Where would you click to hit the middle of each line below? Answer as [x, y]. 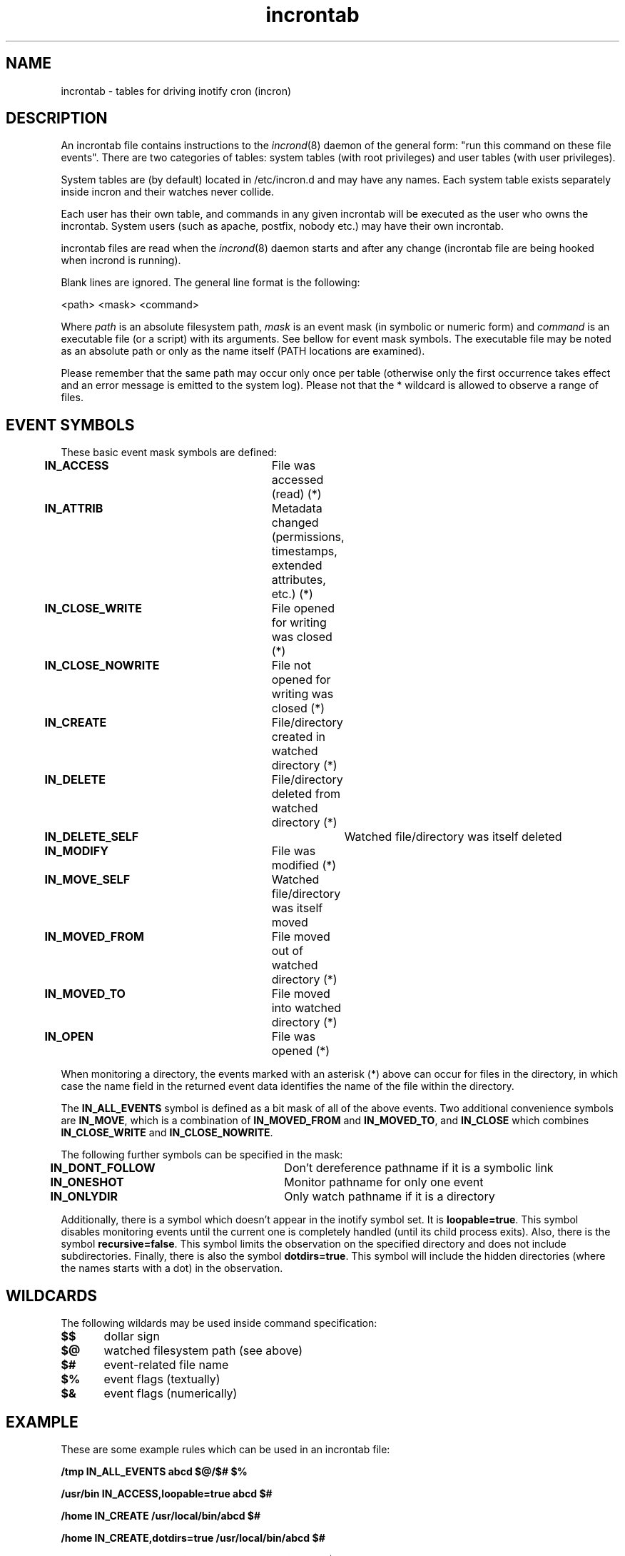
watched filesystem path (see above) [203, 1351]
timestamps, [304, 551]
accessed [298, 480]
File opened [303, 608]
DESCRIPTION [57, 118]
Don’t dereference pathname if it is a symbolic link [419, 1168]
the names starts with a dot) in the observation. [172, 1268]
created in [299, 737]
